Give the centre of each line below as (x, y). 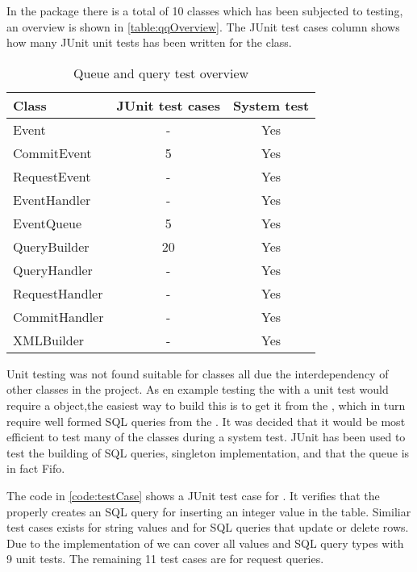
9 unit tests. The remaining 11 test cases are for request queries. (165, 559)
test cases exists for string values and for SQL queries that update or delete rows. (208, 527)
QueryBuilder (51, 246)
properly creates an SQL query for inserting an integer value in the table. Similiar (209, 511)
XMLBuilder (49, 340)
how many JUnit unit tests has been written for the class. (149, 42)
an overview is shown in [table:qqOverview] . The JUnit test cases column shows (203, 26)
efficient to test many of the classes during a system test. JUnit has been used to (206, 437)
